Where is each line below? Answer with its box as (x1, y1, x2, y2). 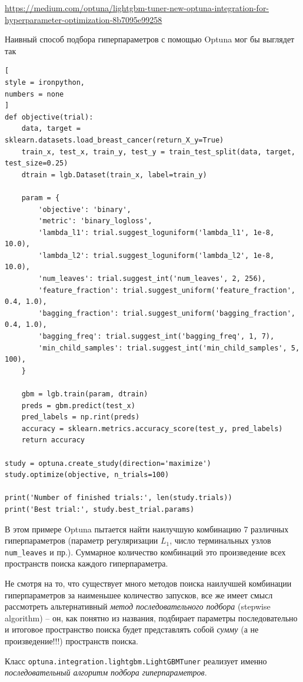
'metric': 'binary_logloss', (38, 217, 152, 226)
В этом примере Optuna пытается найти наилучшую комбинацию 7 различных (5, 522, 289, 535)
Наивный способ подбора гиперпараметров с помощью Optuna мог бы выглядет (5, 33, 295, 45)
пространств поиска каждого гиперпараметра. (5, 557, 168, 570)
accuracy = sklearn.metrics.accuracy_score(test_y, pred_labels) (21, 424, 283, 433)
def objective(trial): (5, 112, 94, 121)
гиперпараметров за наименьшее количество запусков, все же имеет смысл (5, 588, 273, 601)
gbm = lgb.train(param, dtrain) (21, 390, 148, 398)
